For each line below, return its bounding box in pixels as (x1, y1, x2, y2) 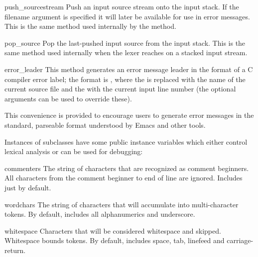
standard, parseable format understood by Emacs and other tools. (4, 119, 206, 130)
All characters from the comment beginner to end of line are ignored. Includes (4, 172, 243, 183)
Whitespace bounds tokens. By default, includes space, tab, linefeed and (4, 235, 225, 246)
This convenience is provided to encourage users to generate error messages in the (4, 110, 254, 120)
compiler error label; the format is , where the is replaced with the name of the (4, 74, 246, 84)
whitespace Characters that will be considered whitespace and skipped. (4, 225, 221, 236)
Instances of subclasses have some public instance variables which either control (4, 136, 248, 147)
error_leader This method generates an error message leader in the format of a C (4, 64, 253, 74)
